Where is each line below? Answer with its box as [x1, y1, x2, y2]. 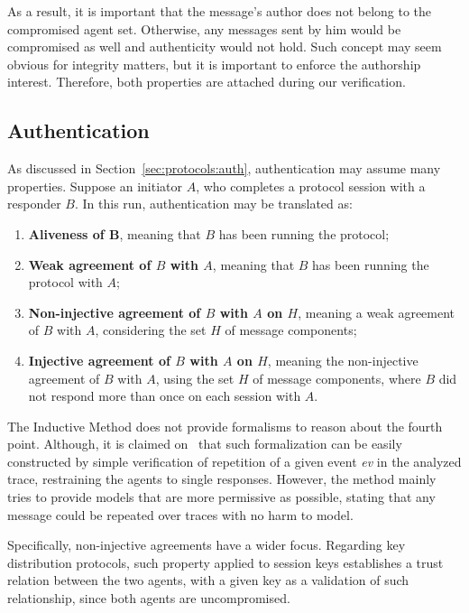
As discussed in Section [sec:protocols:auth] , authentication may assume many [7, 159, 441, 178]
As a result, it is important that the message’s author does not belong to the [7, 2, 432, 20]
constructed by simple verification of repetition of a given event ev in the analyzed [7, 451, 462, 470]
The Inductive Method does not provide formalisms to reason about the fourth [7, 416, 443, 435]
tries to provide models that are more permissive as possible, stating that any [7, 488, 436, 506]
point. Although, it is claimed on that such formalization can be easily [7, 434, 402, 453]
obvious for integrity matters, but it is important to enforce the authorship [7, 54, 421, 73]
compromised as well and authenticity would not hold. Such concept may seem [7, 37, 442, 56]
